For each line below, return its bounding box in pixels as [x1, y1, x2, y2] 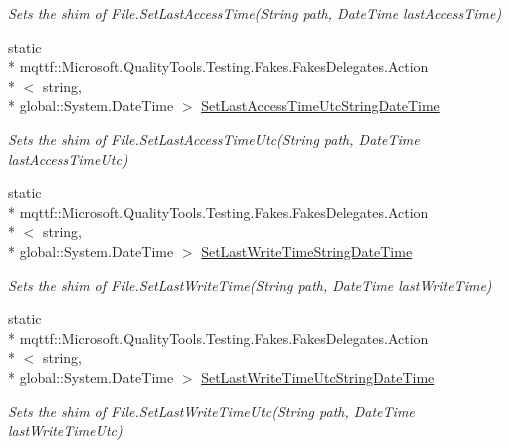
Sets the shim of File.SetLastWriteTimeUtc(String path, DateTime [8, 400, 415, 421]
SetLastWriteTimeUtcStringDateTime [201, 366, 435, 387]
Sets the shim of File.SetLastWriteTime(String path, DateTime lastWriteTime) [8, 274, 492, 295]
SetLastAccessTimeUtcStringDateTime [201, 95, 440, 116]
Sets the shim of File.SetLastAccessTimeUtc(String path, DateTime [8, 128, 420, 149]
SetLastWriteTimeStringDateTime [201, 240, 413, 261]
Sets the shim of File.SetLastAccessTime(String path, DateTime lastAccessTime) [8, 3, 502, 23]
